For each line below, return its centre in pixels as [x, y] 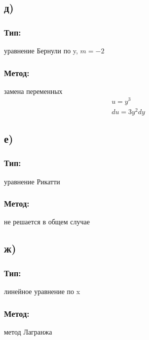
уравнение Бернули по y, [41, 50]
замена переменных [33, 91]
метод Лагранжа [28, 331]
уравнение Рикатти [32, 181]
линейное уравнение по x [42, 291]
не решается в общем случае [47, 222]
